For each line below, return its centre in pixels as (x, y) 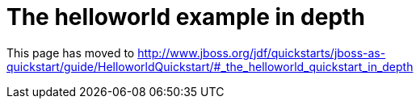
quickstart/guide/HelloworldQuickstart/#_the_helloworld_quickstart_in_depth (210, 66)
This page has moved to (71, 52)
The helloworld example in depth (186, 17)
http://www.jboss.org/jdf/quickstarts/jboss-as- (262, 52)
